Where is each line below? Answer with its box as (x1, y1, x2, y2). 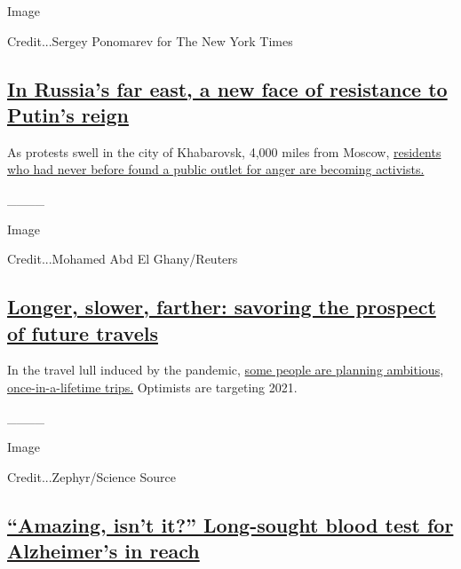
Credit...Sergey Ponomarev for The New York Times (7, 31, 293, 50)
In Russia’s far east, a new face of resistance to (7, 75, 448, 102)
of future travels (7, 319, 158, 346)
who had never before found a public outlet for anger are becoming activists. (7, 160, 425, 178)
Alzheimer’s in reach (7, 537, 200, 565)
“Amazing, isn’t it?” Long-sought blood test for (7, 510, 454, 538)
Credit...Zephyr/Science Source (7, 467, 176, 486)
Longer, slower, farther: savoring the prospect (7, 293, 436, 320)
